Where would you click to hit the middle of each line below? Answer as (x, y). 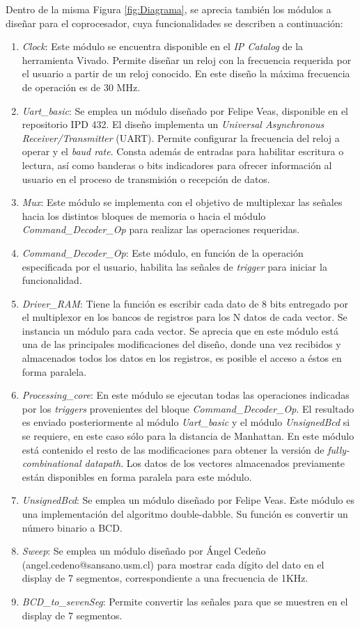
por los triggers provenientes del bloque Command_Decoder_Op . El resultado (188, 408)
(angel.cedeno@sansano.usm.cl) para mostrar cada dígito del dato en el (173, 564)
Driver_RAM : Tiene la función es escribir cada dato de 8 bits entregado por (185, 303)
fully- (339, 449)
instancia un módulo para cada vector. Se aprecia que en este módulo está (180, 330)
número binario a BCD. (72, 527)
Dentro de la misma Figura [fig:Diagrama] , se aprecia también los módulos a (169, 9)
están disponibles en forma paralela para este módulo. (137, 476)
